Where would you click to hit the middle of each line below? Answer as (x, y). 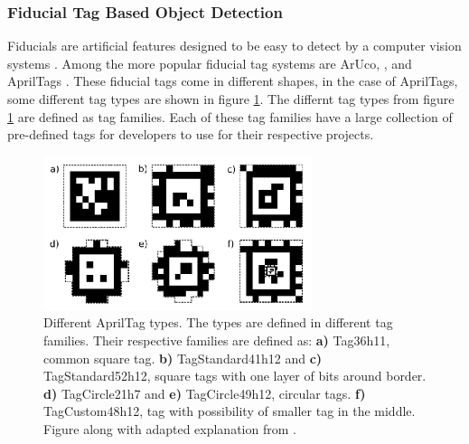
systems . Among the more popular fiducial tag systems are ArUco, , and (210, 63)
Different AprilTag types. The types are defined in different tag (218, 322)
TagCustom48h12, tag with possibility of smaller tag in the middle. (230, 411)
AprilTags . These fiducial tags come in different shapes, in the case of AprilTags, (233, 81)
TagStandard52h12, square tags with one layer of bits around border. (235, 376)
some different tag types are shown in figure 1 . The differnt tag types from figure (231, 99)
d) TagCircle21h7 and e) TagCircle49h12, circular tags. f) (205, 393)
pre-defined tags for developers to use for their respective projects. (191, 134)
